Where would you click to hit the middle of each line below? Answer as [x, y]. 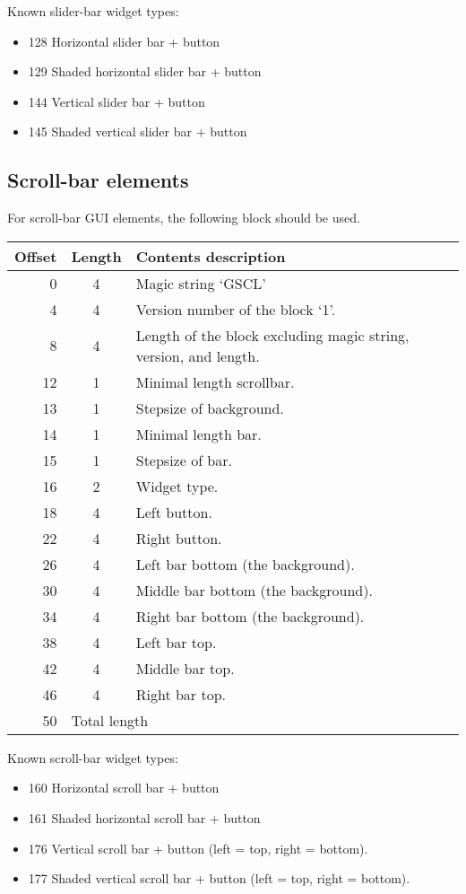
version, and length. [198, 355]
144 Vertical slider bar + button [116, 101]
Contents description [211, 256]
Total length [110, 720]
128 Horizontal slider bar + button [124, 41]
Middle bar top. [185, 668]
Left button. [174, 512]
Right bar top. [181, 694]
